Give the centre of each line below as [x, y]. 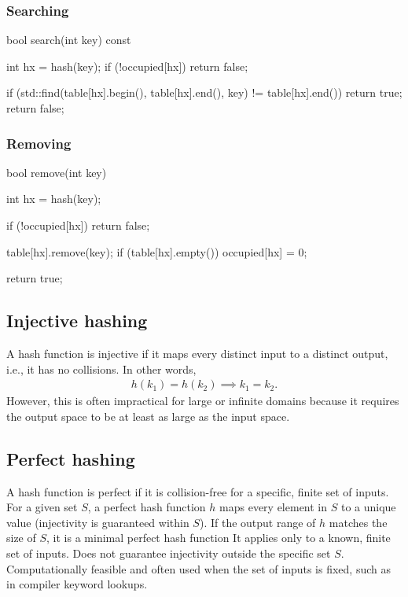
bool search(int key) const [69, 40]
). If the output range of [257, 522]
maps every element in [274, 507]
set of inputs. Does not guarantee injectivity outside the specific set [169, 553]
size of [21, 538]
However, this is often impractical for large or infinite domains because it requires [203, 401]
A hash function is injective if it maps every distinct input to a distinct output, [197, 353]
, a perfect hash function [147, 507]
